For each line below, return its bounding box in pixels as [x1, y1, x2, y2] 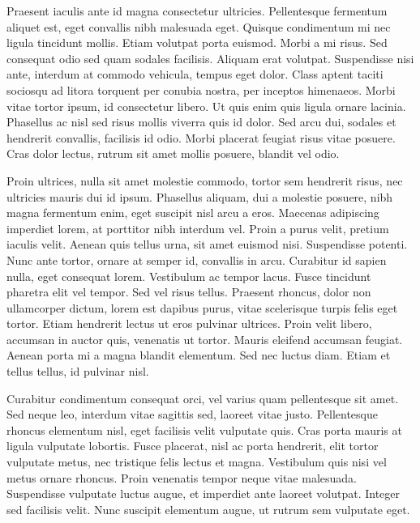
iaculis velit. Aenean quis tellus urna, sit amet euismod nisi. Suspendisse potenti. [6, 236, 408, 253]
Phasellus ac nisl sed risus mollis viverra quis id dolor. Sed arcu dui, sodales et [6, 113, 396, 130]
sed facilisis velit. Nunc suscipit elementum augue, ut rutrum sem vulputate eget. [6, 500, 410, 517]
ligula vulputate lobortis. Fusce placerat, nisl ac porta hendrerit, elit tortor [6, 437, 379, 454]
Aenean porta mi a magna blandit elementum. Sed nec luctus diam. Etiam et [6, 347, 391, 364]
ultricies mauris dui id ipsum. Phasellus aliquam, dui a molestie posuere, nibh [6, 188, 393, 205]
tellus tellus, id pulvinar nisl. [6, 363, 149, 380]
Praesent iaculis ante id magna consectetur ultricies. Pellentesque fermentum [6, 2, 388, 19]
